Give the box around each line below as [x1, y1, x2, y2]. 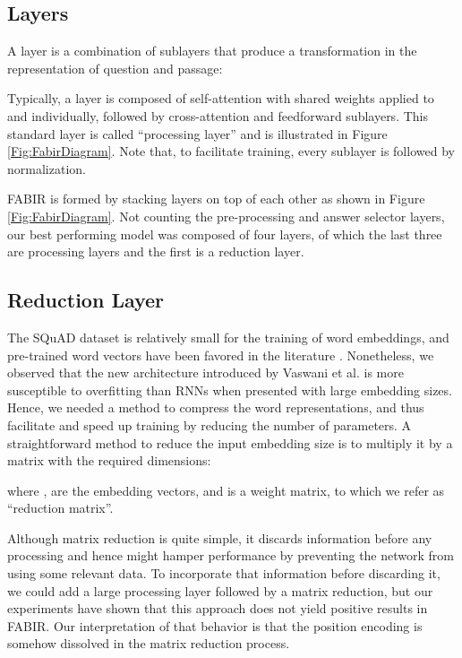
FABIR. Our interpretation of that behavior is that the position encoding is [7, 616, 423, 635]
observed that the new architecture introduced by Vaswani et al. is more [7, 363, 404, 382]
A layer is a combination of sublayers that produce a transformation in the [7, 41, 417, 60]
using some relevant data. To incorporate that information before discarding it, [7, 564, 441, 583]
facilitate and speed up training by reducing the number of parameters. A [7, 415, 412, 434]
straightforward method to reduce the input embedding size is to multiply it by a [7, 433, 453, 452]
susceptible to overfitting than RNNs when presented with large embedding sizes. [7, 380, 452, 399]
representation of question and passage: [7, 58, 223, 77]
